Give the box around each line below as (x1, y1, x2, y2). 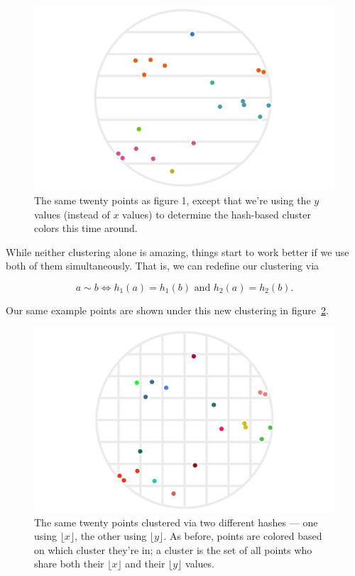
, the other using (75, 528, 147, 543)
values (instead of (34, 206, 110, 221)
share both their (34, 556, 104, 571)
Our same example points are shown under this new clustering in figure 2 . (6, 303, 329, 317)
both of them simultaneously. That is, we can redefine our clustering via (6, 258, 319, 273)
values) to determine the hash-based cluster (122, 206, 312, 221)
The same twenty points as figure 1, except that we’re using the (34, 193, 311, 208)
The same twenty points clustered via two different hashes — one (34, 514, 318, 529)
